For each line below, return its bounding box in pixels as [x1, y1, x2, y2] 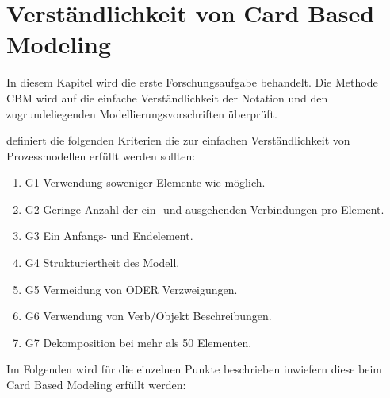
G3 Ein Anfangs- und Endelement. [25, 227, 193, 244]
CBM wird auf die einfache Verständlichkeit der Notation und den [6, 89, 328, 106]
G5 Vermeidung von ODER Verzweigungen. [25, 280, 238, 297]
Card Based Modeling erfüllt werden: [6, 377, 186, 393]
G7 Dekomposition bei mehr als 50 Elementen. [25, 334, 252, 350]
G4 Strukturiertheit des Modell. [25, 254, 180, 271]
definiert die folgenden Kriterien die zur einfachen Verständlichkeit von [6, 132, 350, 149]
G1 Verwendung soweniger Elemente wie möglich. [25, 174, 266, 191]
